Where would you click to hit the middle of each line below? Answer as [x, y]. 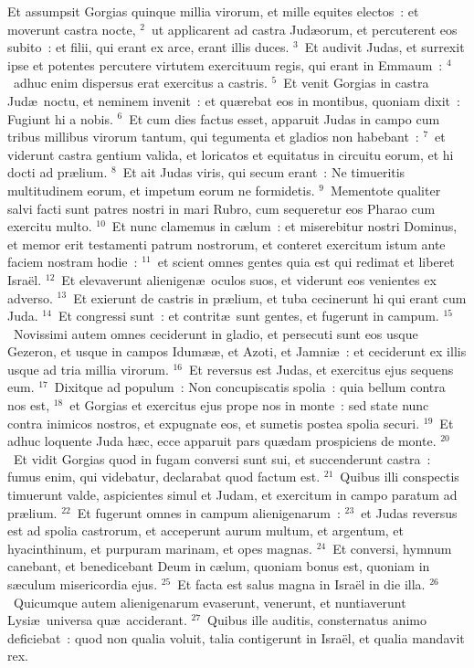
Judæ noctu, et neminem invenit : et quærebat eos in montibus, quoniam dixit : [234, 100]
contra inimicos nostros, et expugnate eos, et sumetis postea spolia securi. [214, 423]
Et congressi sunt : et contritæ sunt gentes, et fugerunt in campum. [248, 316]
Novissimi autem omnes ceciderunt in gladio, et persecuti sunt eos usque [216, 333]
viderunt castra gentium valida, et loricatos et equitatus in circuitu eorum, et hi [231, 154]
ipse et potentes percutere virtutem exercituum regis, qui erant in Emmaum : [225, 64]
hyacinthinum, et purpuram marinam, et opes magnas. [160, 548]
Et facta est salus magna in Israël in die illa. [301, 584]
